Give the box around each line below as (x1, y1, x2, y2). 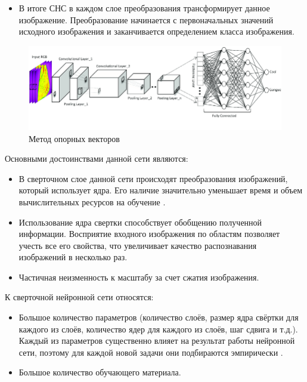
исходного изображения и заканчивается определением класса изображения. (18, 25, 294, 38)
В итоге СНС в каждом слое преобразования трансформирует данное (18, 2, 270, 14)
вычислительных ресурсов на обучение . (18, 195, 166, 208)
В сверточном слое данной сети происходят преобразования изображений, (18, 172, 288, 184)
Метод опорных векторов (29, 132, 120, 144)
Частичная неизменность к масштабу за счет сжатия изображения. (18, 270, 259, 283)
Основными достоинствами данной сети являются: (5, 152, 188, 165)
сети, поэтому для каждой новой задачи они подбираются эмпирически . (18, 346, 283, 358)
